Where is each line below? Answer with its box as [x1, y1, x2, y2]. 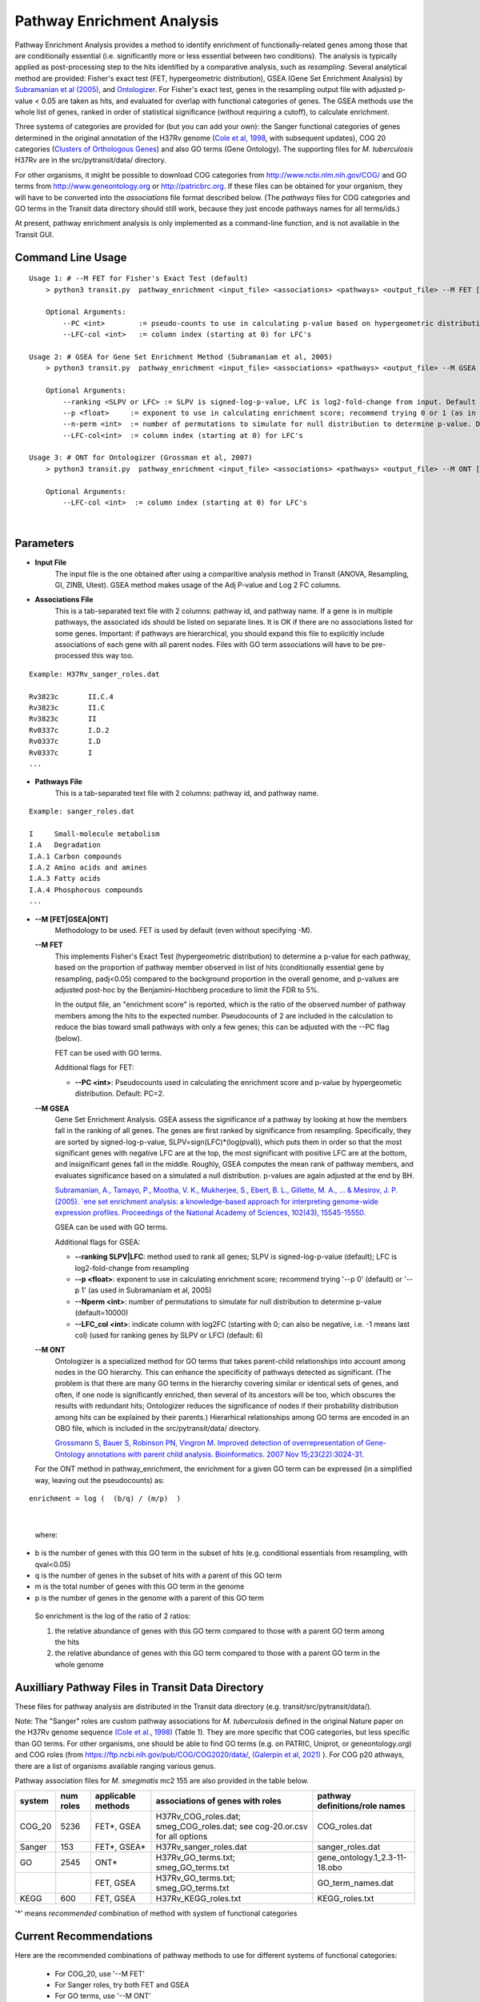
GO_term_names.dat [317, 1878, 394, 1889]
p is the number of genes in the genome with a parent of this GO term [34, 1593, 264, 1602]
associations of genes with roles [155, 1795, 282, 1807]
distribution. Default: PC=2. [74, 1089, 165, 1099]
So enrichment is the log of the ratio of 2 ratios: [34, 1611, 191, 1621]
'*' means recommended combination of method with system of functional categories [14, 1908, 298, 1918]
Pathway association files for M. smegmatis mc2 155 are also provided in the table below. [14, 1775, 310, 1785]
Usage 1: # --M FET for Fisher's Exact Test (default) [29, 274, 249, 283]
